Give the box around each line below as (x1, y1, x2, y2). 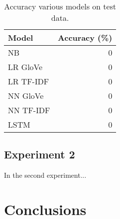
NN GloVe (8, 90, 44, 101)
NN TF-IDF (8, 104, 50, 116)
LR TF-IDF (8, 75, 49, 87)
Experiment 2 (4, 146, 75, 162)
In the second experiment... (4, 170, 86, 180)
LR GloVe (8, 61, 42, 73)
